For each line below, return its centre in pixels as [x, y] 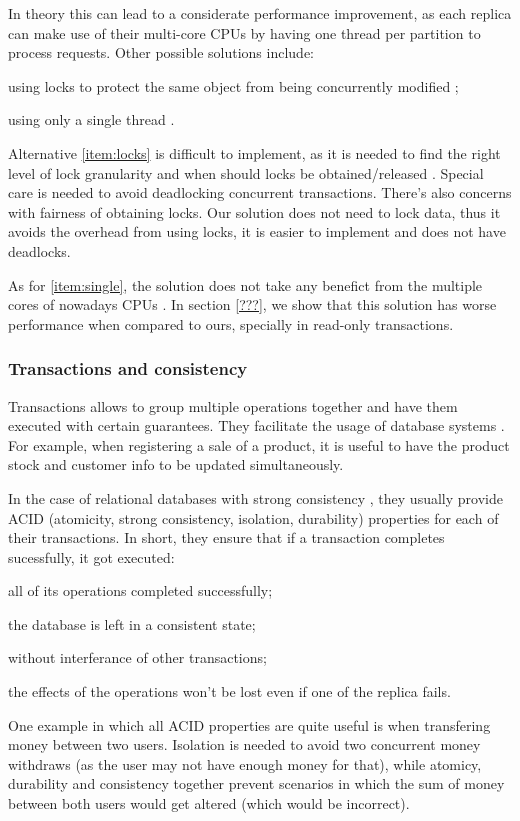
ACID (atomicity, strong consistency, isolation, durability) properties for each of [253, 517]
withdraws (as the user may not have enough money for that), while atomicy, [245, 763]
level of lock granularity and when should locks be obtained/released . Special [246, 172]
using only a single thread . [91, 119]
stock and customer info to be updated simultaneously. [176, 464]
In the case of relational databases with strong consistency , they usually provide [255, 497]
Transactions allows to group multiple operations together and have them [233, 405]
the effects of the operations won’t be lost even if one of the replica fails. [229, 691]
